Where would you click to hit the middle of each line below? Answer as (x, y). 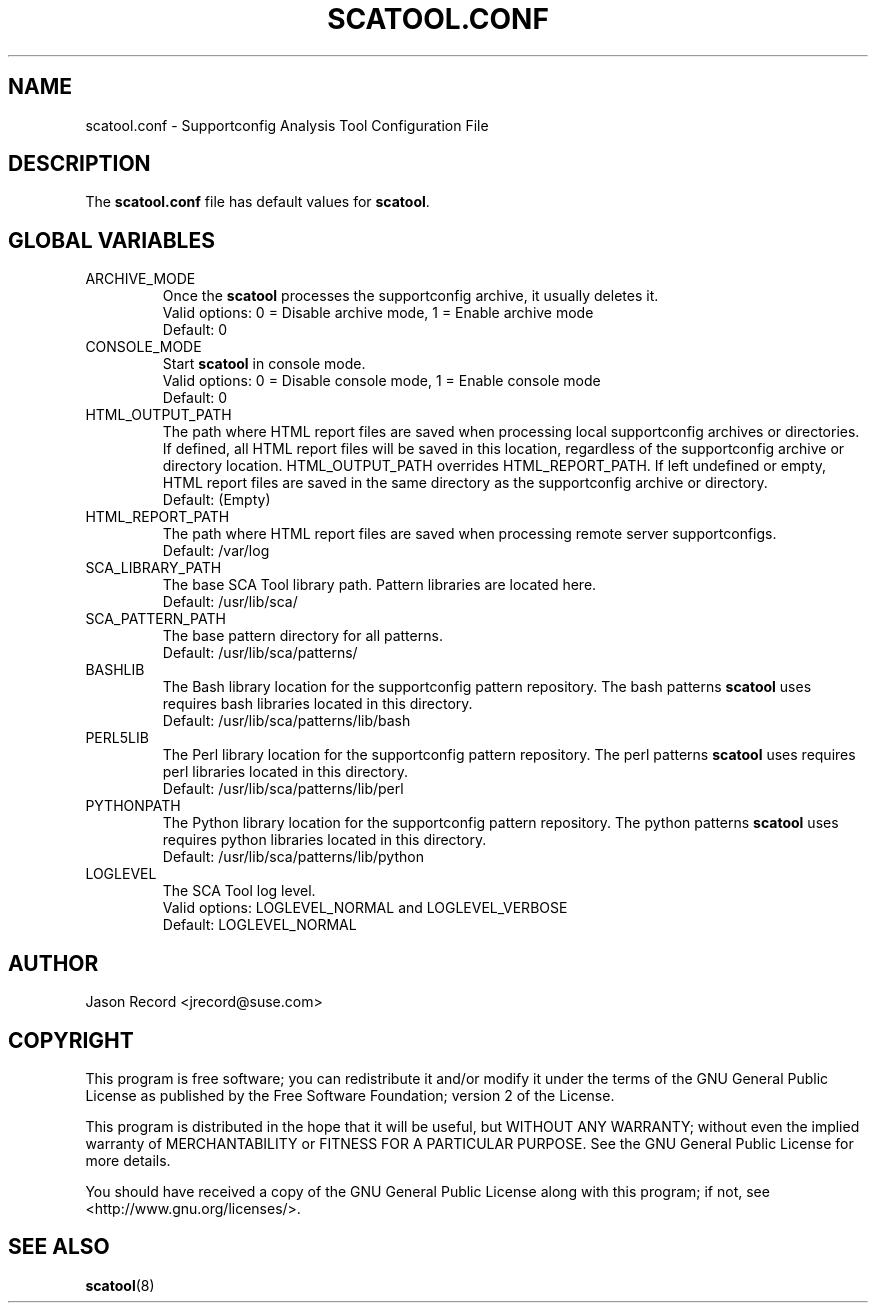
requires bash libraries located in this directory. (317, 704)
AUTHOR (53, 963)
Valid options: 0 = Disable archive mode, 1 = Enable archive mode (378, 313)
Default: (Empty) (216, 500)
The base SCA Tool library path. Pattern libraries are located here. (379, 585)
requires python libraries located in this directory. (324, 840)
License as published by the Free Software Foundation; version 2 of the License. (350, 1095)
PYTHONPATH (133, 806)
